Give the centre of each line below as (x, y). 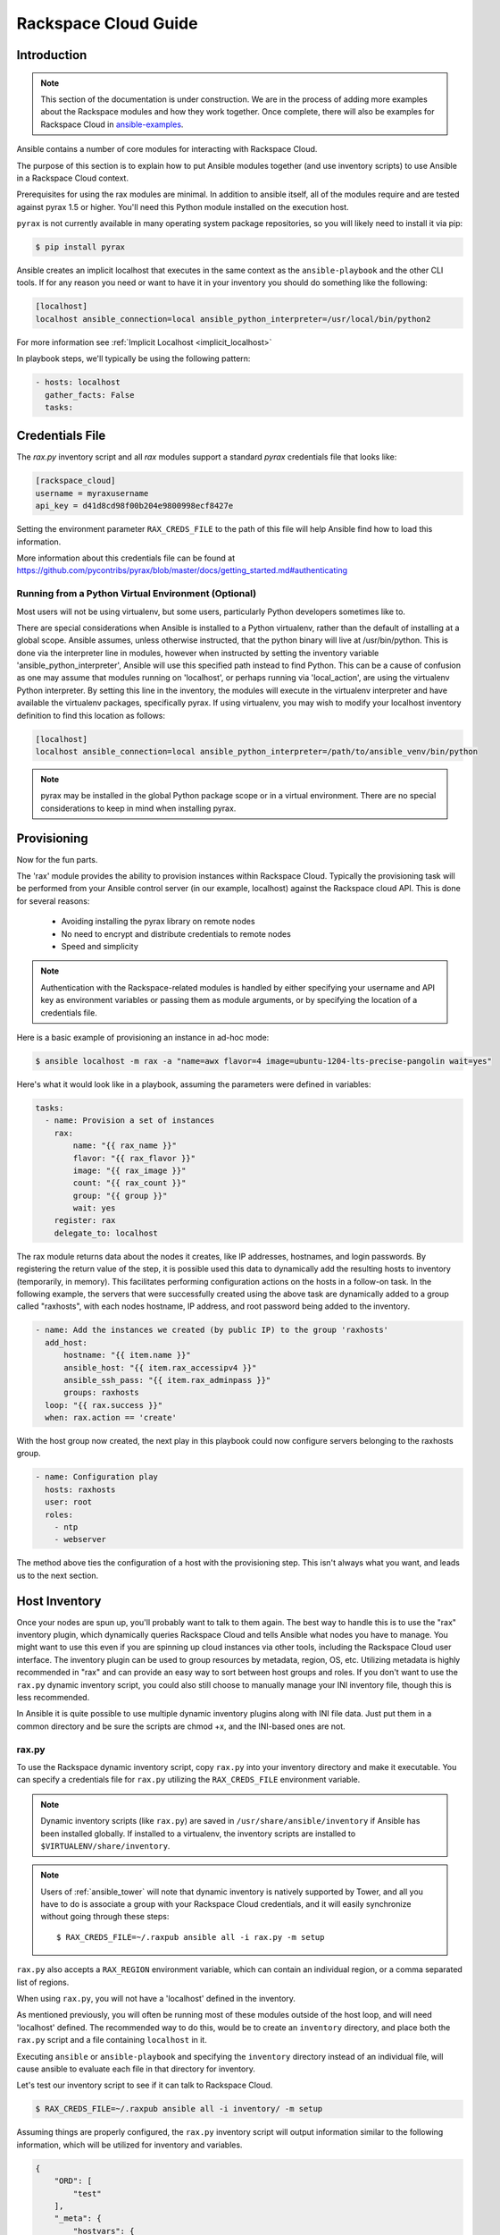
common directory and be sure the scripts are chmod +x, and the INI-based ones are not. (181, 1726)
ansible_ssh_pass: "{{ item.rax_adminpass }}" (167, 1380)
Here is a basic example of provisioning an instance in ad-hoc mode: (143, 1037)
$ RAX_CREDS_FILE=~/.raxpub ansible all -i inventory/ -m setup (179, 2109)
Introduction (52, 55)
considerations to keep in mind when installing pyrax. (138, 808)
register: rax (85, 1221)
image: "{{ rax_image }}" (129, 1170)
